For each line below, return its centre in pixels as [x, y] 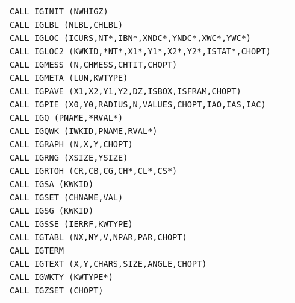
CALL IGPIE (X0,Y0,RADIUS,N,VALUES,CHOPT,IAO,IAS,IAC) [138, 104]
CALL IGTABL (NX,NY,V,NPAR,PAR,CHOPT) [98, 237]
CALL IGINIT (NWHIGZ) [59, 11]
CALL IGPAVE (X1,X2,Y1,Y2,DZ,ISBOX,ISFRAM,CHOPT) [126, 91]
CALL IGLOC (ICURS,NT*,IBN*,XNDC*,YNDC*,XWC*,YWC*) [131, 38]
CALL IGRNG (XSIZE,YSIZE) [69, 158]
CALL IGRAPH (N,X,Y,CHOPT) [71, 144]
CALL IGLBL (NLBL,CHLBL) [67, 25]
